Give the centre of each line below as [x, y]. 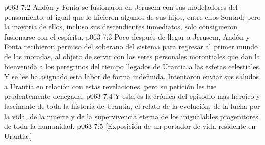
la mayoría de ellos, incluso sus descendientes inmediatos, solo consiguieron [121, 27]
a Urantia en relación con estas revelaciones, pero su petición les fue [110, 86]
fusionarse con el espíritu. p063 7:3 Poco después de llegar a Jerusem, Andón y [127, 36]
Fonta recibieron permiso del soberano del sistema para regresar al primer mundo [131, 46]
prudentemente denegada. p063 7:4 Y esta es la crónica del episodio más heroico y [132, 96]
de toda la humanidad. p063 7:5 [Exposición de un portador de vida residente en [130, 126]
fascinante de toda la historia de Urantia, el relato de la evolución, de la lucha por [132, 106]
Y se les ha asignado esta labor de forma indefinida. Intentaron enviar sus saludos [132, 76]
